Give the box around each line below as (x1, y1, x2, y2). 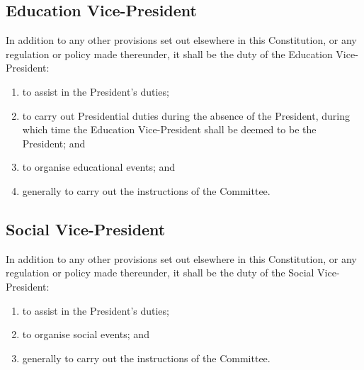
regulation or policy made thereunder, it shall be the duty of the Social (6, 265, 314, 280)
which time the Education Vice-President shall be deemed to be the (22, 122, 317, 137)
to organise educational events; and (22, 159, 176, 174)
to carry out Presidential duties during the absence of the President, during (22, 108, 350, 123)
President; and (22, 135, 86, 150)
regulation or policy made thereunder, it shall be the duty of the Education (6, 46, 333, 61)
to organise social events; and (22, 327, 149, 342)
